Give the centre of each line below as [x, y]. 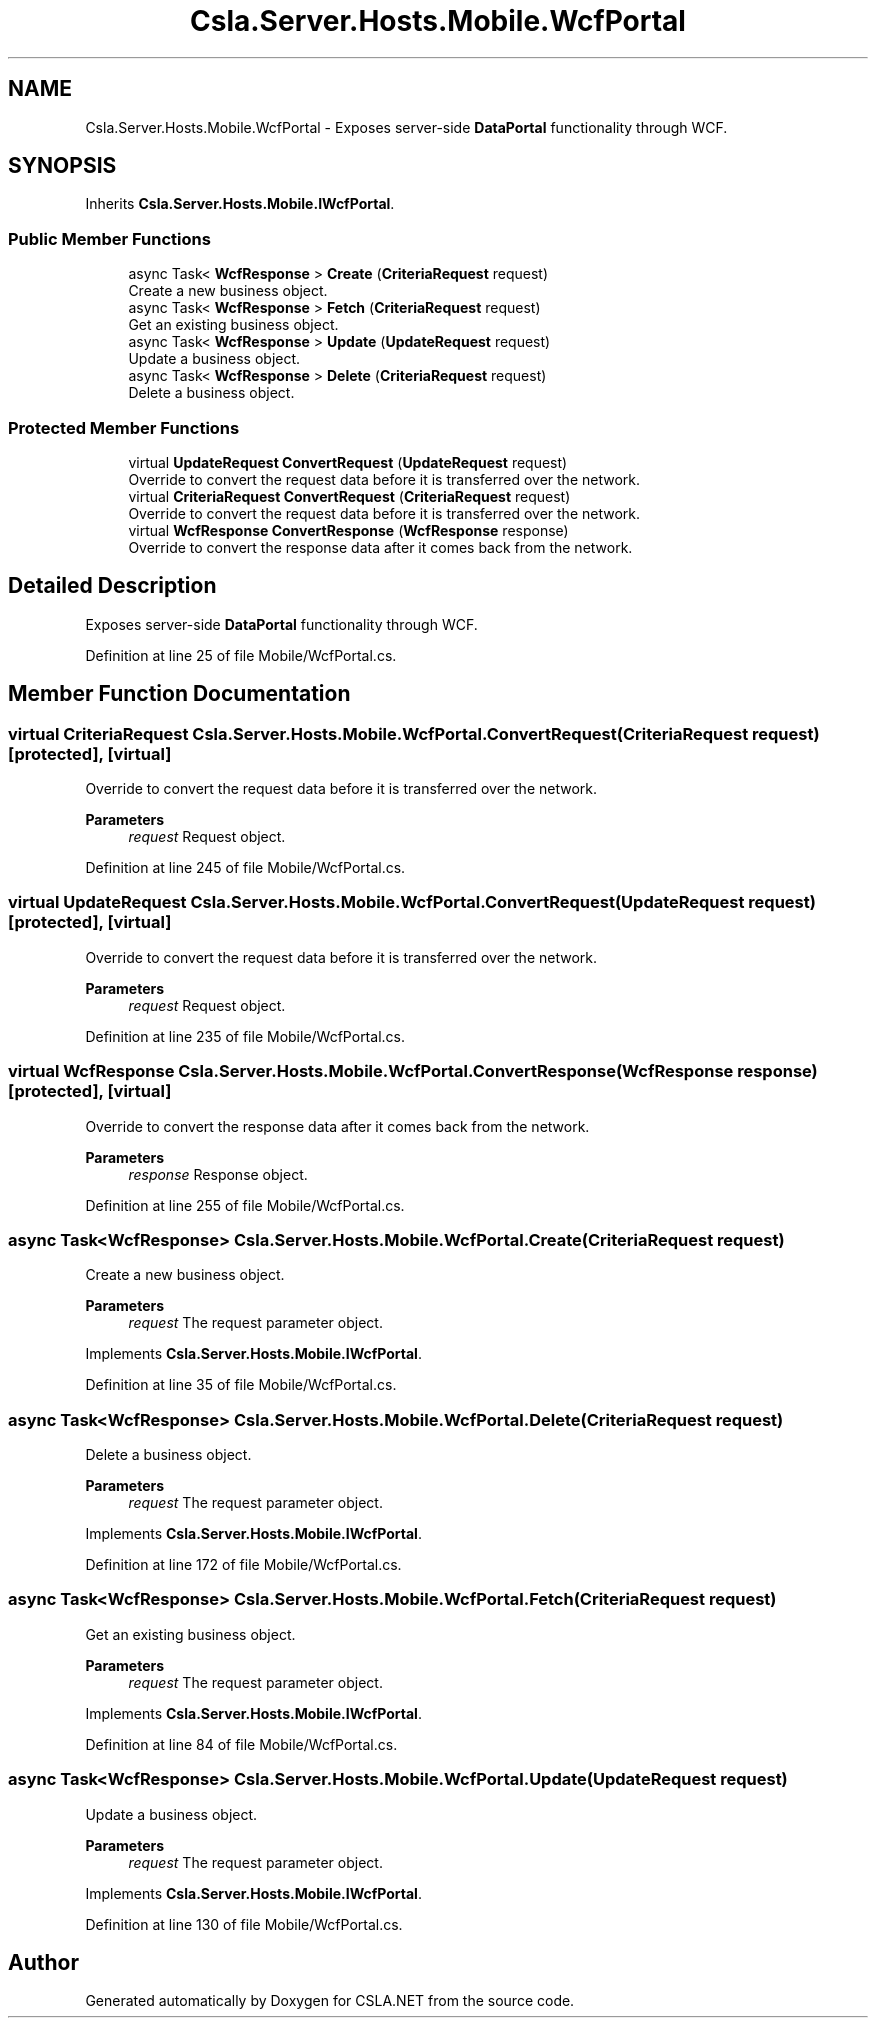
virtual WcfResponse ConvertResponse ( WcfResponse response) [348, 530]
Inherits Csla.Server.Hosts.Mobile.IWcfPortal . [240, 204]
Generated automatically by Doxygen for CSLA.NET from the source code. [330, 2001]
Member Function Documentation [179, 694]
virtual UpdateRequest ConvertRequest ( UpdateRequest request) [348, 462]
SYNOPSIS [62, 166]
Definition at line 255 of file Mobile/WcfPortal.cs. [245, 1205]
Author [43, 1962]
